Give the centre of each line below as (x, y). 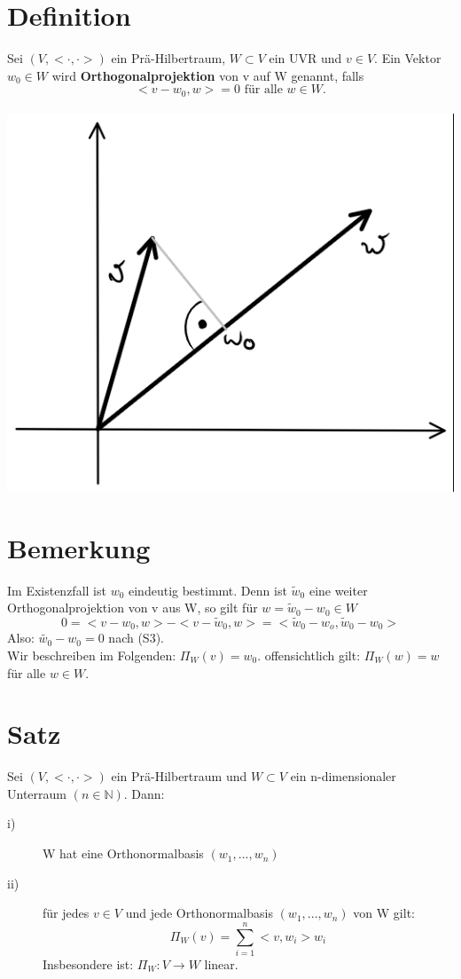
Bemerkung (79, 547)
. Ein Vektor (408, 58)
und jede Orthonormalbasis (199, 913)
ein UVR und (305, 58)
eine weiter (338, 590)
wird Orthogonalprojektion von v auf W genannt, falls (208, 75)
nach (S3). (136, 638)
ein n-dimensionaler (343, 776)
